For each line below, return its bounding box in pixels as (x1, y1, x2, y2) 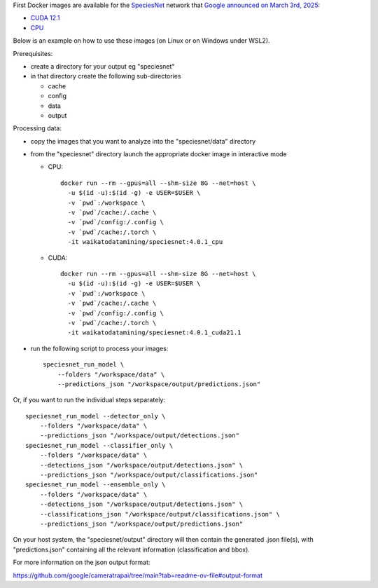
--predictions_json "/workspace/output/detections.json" (39, 432, 239, 439)
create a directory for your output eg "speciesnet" (30, 62, 175, 70)
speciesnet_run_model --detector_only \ (25, 412, 166, 420)
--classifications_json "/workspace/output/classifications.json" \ (39, 510, 280, 518)
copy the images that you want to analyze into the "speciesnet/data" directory (30, 137, 256, 145)
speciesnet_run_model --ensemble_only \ (25, 481, 166, 488)
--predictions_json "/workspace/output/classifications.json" (39, 471, 258, 479)
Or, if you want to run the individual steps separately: (13, 396, 166, 404)
